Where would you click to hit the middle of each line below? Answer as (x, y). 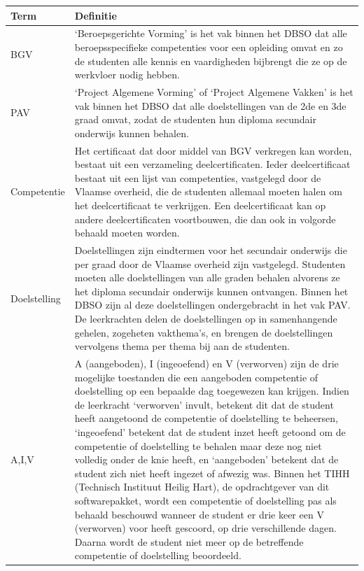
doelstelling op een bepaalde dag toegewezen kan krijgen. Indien (212, 391)
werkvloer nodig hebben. (127, 75)
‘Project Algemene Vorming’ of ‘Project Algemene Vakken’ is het (214, 91)
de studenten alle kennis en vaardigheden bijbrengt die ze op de (211, 61)
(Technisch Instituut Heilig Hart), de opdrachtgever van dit (202, 487)
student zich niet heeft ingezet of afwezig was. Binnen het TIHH (212, 473)
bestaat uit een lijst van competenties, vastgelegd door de (198, 177)
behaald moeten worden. (127, 233)
